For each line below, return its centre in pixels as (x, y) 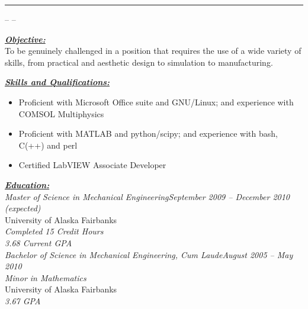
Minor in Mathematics (46, 277)
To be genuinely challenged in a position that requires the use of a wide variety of (153, 51)
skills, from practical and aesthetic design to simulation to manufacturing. (139, 62)
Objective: (25, 39)
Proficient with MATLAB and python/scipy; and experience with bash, (148, 133)
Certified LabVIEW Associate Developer (92, 165)
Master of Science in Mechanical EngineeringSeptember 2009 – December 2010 (147, 196)
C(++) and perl (48, 145)
